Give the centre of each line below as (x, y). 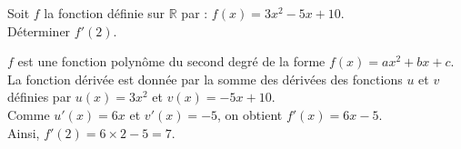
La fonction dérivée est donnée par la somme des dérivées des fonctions (205, 79)
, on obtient (250, 114)
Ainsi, (24, 132)
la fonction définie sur (105, 13)
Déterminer (39, 30)
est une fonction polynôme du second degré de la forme (171, 61)
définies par (40, 97)
